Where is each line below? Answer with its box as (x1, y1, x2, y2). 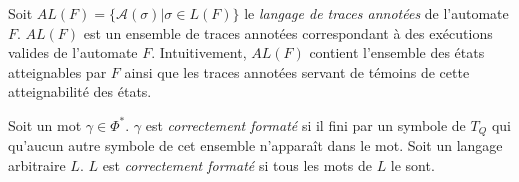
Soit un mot (8, 114, 82, 135)
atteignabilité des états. (8, 81, 152, 102)
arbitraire (8, 155, 66, 176)
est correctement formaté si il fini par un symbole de (145, 114, 466, 135)
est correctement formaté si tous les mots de (102, 155, 372, 176)
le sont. (390, 155, 435, 176)
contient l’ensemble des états (309, 42, 485, 63)
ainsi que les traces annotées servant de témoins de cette (124, 61, 470, 82)
